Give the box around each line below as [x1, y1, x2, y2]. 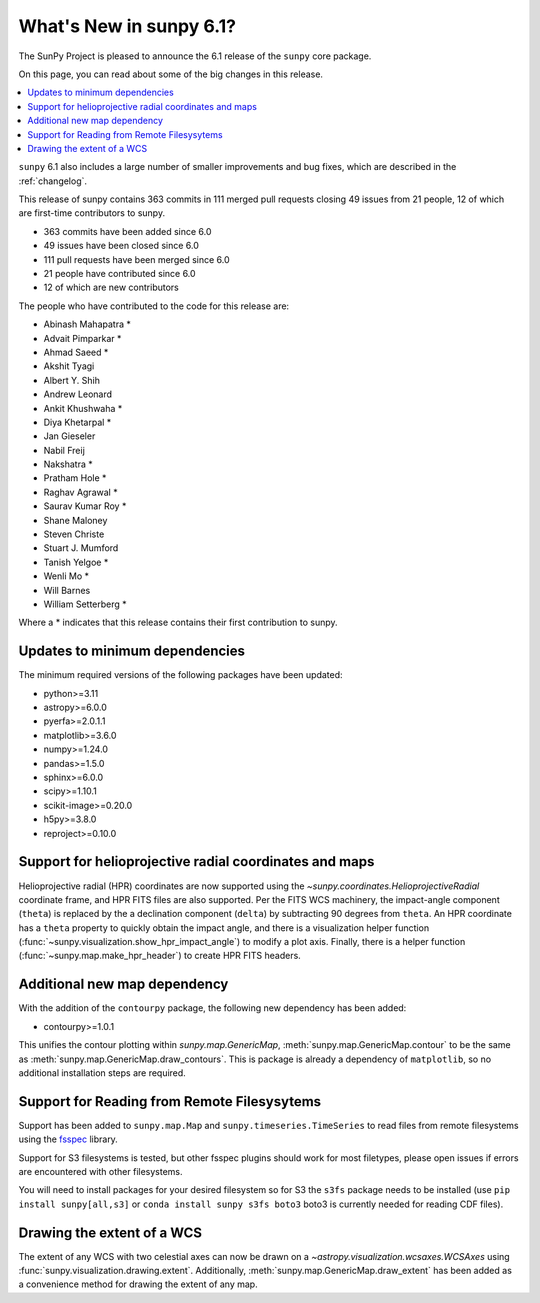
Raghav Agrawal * [43, 486, 119, 498]
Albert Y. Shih [43, 374, 100, 386]
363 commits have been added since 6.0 [43, 225, 212, 237]
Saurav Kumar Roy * [43, 500, 127, 512]
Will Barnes [43, 584, 91, 596]
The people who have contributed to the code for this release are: [18, 300, 290, 312]
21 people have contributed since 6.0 [43, 268, 196, 280]
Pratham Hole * [43, 472, 107, 484]
